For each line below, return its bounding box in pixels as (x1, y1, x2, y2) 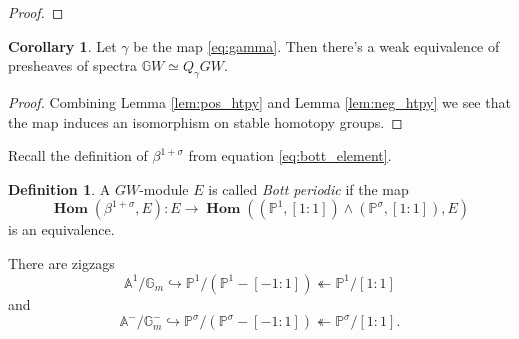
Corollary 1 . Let (8, 35, 117, 56)
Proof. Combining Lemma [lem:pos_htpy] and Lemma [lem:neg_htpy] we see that (8, 91, 511, 112)
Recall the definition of (8, 145, 148, 166)
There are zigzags (8, 252, 115, 273)
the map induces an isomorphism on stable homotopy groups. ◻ (8, 111, 403, 132)
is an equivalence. (8, 219, 115, 240)
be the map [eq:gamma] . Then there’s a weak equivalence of (133, 35, 500, 56)
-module (139, 178, 189, 199)
